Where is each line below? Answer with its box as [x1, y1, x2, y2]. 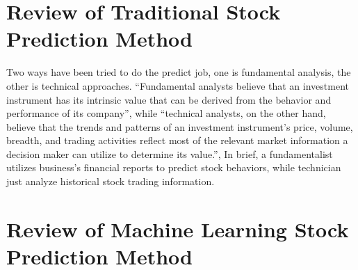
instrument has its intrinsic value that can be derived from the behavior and [6, 92, 332, 106]
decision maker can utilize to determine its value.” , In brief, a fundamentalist [6, 146, 333, 161]
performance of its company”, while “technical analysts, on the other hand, [6, 106, 326, 120]
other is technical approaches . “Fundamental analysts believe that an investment [6, 78, 349, 93]
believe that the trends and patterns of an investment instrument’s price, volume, [6, 119, 353, 134]
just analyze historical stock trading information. [6, 174, 215, 189]
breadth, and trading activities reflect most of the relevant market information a [6, 133, 348, 148]
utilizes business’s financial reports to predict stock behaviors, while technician [6, 160, 341, 175]
